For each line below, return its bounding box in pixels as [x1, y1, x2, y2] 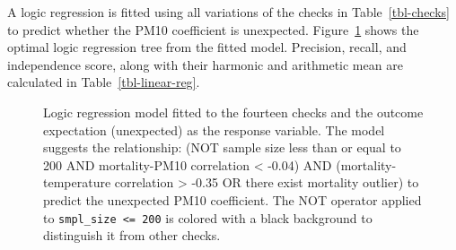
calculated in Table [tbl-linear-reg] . [7, 73, 200, 91]
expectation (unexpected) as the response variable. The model [43, 120, 385, 139]
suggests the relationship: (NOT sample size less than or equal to [43, 138, 401, 157]
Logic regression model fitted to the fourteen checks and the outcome [43, 102, 424, 121]
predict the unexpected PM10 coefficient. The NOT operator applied [43, 190, 422, 209]
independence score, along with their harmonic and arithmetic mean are [7, 55, 403, 73]
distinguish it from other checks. [43, 226, 221, 245]
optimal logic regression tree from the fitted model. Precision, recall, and [7, 38, 407, 56]
